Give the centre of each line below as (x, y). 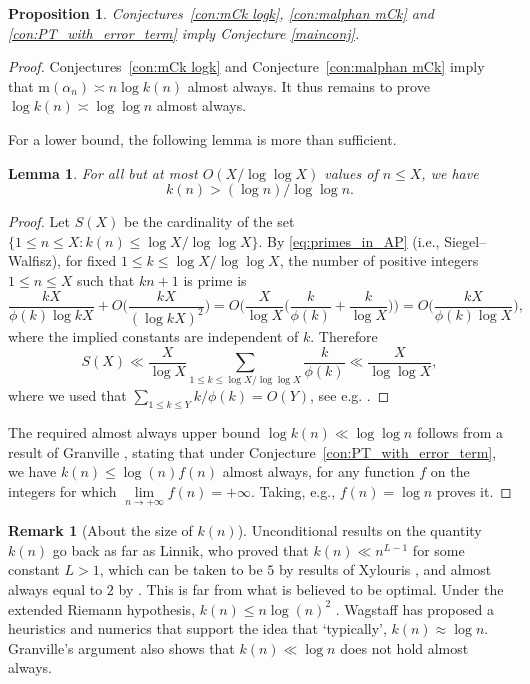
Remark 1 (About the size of (100, 530)
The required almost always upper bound (134, 432)
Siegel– (465, 240)
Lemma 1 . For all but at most (103, 172)
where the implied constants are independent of (153, 335)
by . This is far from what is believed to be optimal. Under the (311, 588)
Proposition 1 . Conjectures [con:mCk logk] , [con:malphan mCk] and (221, 13)
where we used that (67, 395)
